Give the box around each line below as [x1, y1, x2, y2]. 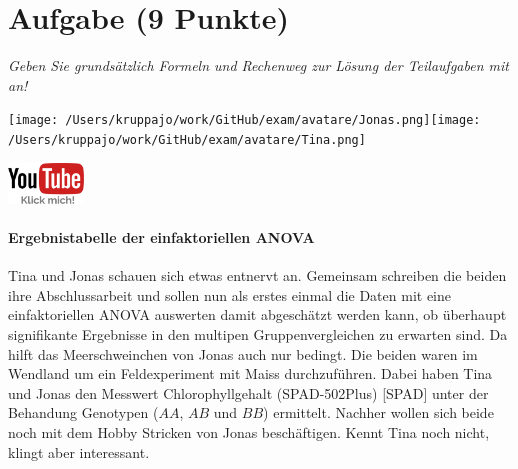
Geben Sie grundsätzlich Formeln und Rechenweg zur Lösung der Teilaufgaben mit [8, 55, 509, 76]
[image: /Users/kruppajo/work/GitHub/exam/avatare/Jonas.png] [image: [8, 113, 481, 128]
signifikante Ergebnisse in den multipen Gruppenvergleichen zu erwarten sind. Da [8, 324, 508, 345]
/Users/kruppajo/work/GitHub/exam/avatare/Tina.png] [8, 132, 366, 147]
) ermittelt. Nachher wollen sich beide [263, 402, 494, 423]
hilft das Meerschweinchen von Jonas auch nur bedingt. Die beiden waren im [8, 343, 478, 364]
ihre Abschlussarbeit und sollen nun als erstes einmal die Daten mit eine [8, 284, 452, 305]
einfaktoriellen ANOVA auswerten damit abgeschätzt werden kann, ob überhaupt [8, 304, 507, 325]
